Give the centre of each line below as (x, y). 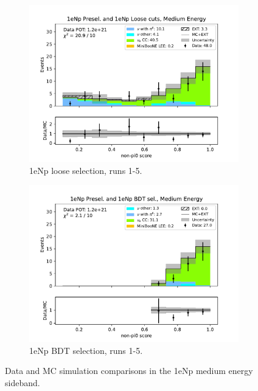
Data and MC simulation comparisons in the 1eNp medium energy (129, 371)
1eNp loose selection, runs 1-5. (86, 170)
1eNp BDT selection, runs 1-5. (86, 350)
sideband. (23, 382)
